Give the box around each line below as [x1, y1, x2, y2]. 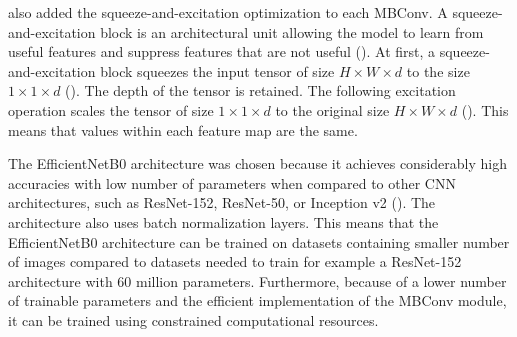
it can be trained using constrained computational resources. [8, 309, 379, 330]
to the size [406, 60, 470, 81]
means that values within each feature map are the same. [8, 119, 358, 140]
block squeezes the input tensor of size [100, 60, 335, 81]
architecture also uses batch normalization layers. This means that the [8, 211, 439, 232]
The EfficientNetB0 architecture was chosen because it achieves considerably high [8, 153, 507, 174]
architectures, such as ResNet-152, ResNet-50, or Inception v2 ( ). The [8, 192, 436, 213]
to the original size [275, 99, 390, 120]
